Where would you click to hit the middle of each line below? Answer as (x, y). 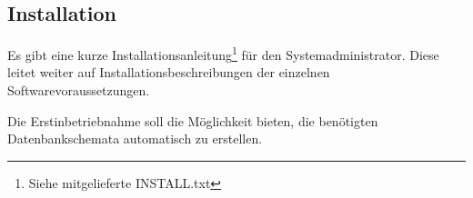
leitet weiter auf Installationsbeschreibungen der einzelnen (169, 72)
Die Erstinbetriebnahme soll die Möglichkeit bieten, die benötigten (193, 120)
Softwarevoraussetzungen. (79, 90)
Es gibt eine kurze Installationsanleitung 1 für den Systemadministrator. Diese (223, 53)
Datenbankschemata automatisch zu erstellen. (135, 139)
